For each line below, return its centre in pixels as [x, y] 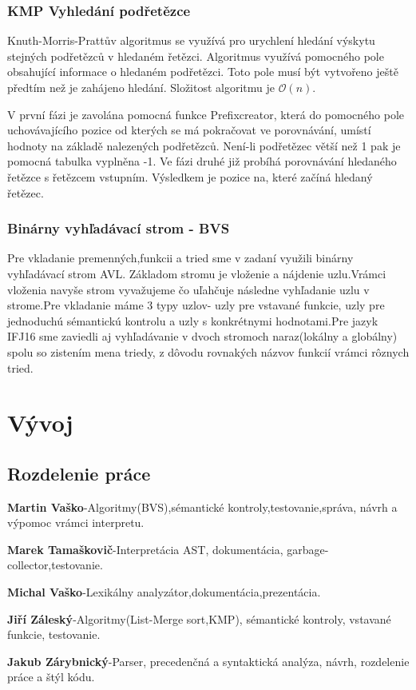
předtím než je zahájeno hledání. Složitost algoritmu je [141, 87]
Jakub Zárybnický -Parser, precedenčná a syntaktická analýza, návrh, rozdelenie [208, 661]
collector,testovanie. [55, 565]
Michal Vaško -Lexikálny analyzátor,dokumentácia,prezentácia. [164, 592]
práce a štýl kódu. [51, 677]
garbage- [308, 549]
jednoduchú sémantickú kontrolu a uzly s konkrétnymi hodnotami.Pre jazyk [193, 320]
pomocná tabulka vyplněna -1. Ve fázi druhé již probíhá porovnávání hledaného [202, 161]
